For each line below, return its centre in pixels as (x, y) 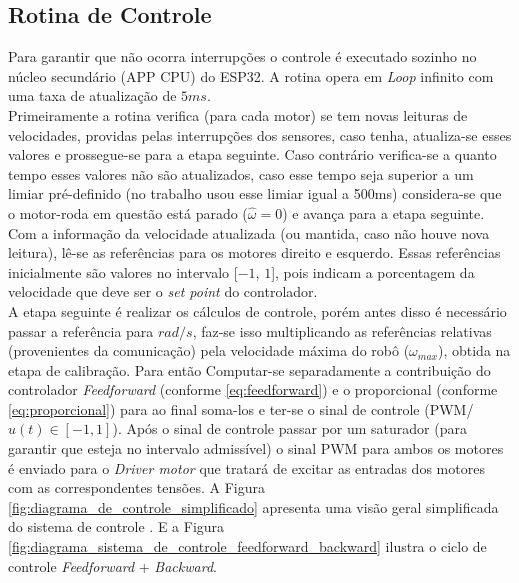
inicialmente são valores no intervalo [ (123, 271)
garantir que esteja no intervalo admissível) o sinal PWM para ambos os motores (256, 448)
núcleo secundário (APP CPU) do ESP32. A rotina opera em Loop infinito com (251, 75)
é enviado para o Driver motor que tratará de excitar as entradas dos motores (246, 467)
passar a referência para (81, 330)
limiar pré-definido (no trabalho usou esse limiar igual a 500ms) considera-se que (255, 193)
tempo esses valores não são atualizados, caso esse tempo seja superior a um (241, 173)
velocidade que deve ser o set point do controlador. (163, 291)
